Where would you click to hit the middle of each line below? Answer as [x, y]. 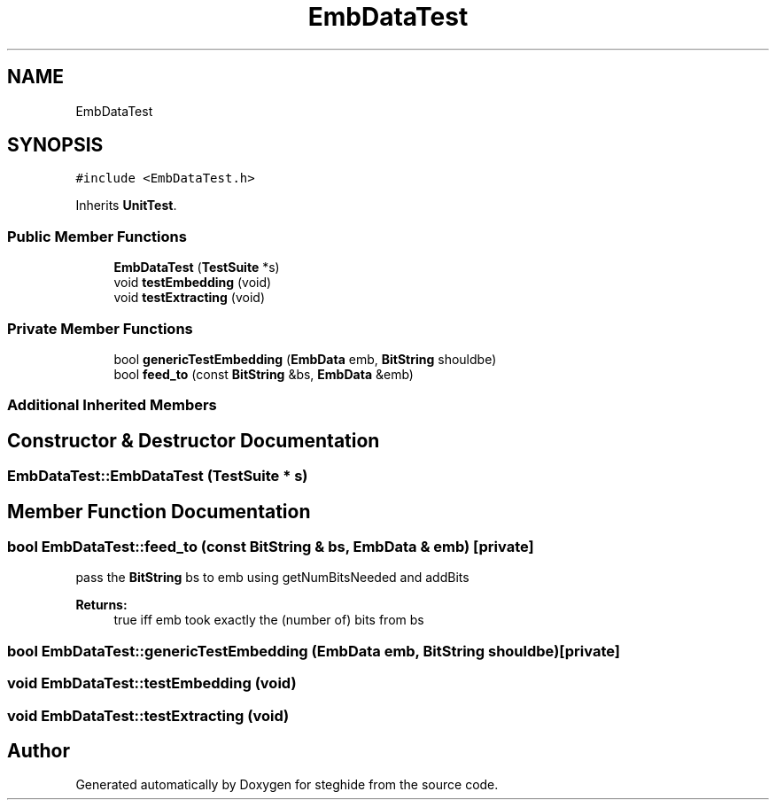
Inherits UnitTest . [126, 206]
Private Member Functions [100, 328]
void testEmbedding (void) [193, 283]
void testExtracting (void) [190, 298]
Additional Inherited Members [112, 405]
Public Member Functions [97, 236]
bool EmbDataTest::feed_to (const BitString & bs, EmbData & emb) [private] [271, 547]
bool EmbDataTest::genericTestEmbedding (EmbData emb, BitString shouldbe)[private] [314, 651]
